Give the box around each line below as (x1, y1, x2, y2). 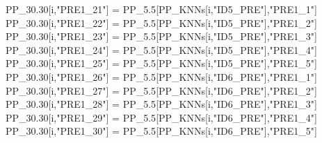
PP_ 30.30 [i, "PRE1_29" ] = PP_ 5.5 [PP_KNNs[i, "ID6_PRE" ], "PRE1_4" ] (6, 110, 317, 124)
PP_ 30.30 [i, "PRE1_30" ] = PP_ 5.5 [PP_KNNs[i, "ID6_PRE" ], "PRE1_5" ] (6, 124, 317, 138)
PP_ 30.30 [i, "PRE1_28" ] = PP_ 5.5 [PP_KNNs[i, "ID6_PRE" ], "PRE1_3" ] (6, 97, 317, 111)
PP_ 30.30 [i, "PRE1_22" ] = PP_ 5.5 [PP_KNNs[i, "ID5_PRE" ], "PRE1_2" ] (6, 15, 317, 30)
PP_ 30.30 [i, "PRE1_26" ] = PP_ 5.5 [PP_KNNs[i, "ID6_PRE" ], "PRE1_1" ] (6, 69, 317, 84)
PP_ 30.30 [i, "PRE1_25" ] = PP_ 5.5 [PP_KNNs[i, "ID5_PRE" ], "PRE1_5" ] (6, 56, 317, 70)
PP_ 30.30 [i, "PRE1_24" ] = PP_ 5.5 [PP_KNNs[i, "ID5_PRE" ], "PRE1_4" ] (6, 42, 317, 57)
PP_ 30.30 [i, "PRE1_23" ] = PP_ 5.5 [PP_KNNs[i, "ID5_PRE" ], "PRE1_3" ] (6, 29, 317, 44)
